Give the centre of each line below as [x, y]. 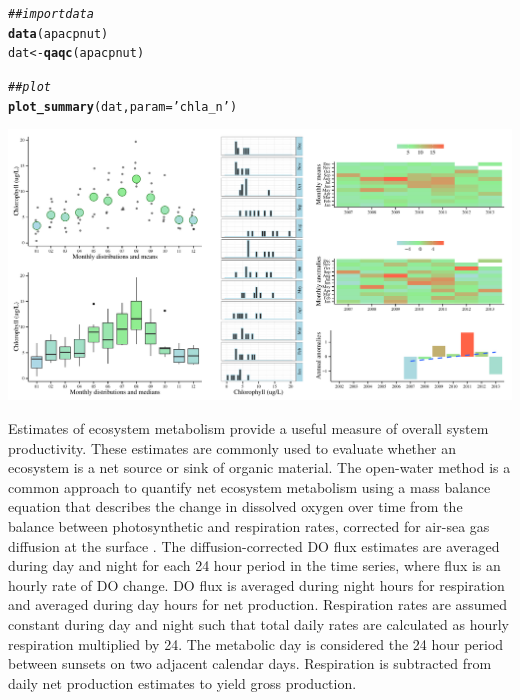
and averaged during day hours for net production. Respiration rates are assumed [258, 604]
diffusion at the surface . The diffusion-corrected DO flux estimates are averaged [254, 545]
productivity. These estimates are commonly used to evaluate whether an [232, 447]
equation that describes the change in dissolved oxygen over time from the [235, 506]
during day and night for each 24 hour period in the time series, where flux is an [254, 565]
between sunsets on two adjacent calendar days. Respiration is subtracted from [250, 663]
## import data [51, 14]
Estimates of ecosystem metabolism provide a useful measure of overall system [248, 428]
